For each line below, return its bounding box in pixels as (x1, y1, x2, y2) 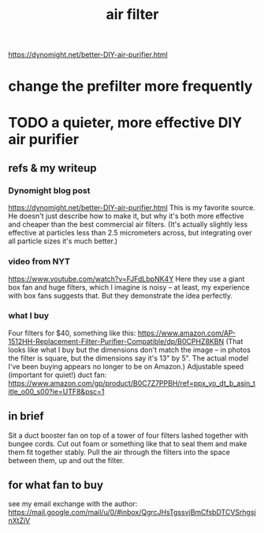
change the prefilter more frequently (8, 77, 253, 95)
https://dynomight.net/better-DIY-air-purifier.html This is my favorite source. (8, 203, 256, 213)
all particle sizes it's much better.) (8, 236, 118, 246)
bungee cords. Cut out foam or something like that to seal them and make (8, 439, 247, 448)
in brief (8, 409, 45, 423)
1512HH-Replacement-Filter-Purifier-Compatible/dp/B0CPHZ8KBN (8, 336, 225, 346)
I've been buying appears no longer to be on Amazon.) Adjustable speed (8, 361, 244, 371)
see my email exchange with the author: (8, 499, 138, 509)
